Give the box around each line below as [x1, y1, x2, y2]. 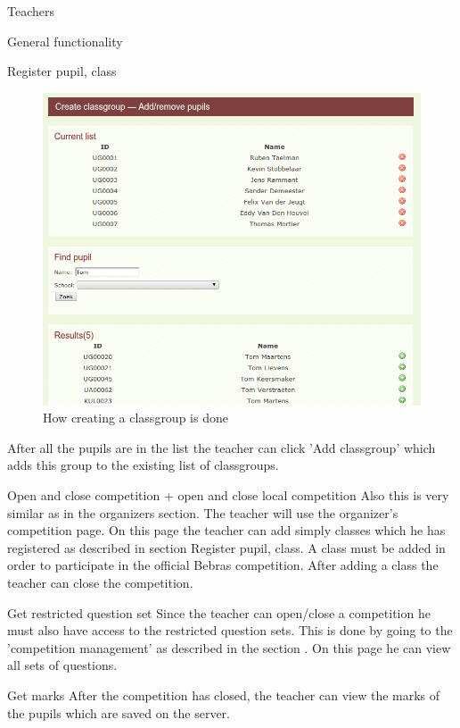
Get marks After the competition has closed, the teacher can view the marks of [7, 686, 440, 705]
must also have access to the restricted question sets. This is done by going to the [7, 621, 453, 640]
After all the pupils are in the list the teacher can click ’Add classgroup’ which [7, 438, 436, 456]
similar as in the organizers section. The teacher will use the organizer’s [7, 503, 398, 522]
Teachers [7, 2, 54, 20]
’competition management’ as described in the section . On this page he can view [7, 638, 451, 657]
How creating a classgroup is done [43, 408, 228, 427]
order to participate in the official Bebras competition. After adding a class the [7, 556, 439, 574]
